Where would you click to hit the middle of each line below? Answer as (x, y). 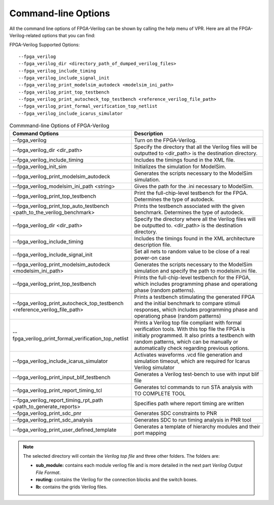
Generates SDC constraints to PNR (176, 413)
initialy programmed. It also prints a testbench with (195, 335)
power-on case (152, 258)
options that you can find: (69, 35)
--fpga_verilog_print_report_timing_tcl (57, 390)
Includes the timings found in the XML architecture (195, 238)
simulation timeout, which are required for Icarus (192, 361)
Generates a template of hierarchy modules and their (197, 426)
